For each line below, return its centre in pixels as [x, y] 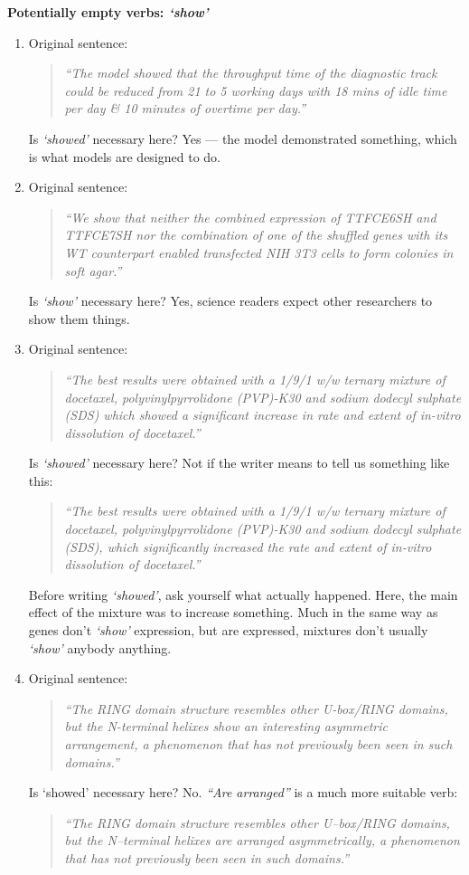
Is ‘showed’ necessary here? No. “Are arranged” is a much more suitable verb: [243, 792]
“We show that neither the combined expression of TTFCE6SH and [250, 217]
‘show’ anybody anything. [100, 647]
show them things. [79, 318]
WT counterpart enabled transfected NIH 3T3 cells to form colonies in [259, 252]
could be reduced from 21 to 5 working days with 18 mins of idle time [256, 90]
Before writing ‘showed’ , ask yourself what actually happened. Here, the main [243, 594]
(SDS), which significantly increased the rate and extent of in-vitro [248, 546]
